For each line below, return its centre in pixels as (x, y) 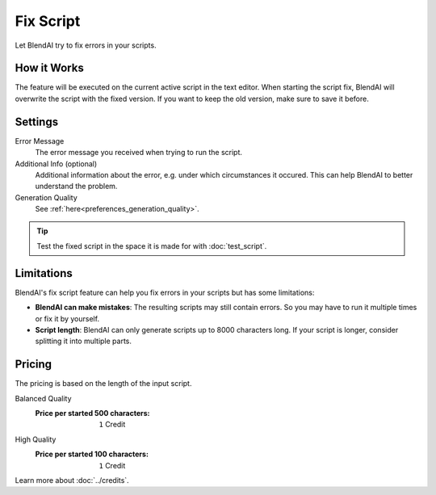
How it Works (49, 68)
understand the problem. (76, 187)
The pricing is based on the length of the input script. (103, 384)
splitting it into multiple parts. (84, 341)
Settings (37, 122)
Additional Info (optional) (56, 164)
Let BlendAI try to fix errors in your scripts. (86, 45)
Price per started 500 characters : (92, 413)
